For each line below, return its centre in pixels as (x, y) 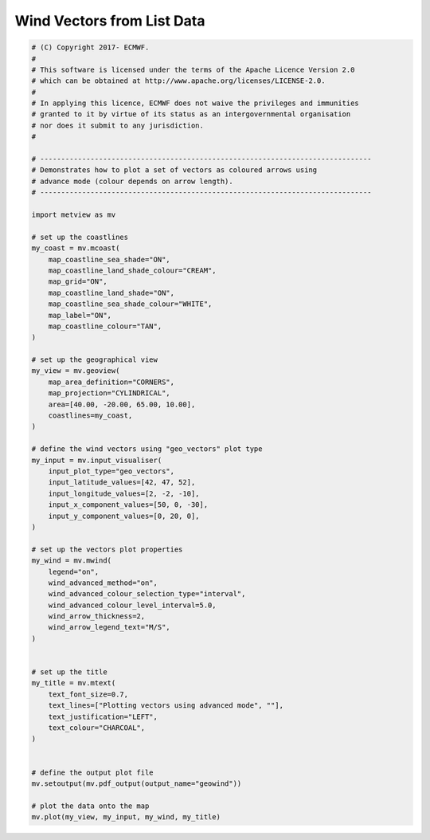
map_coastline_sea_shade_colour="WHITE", (130, 304)
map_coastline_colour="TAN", (105, 326)
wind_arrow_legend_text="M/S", (109, 627)
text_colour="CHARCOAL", (97, 728)
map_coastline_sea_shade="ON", (109, 259)
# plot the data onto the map (90, 806)
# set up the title (69, 672)
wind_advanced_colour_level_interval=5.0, (132, 605)
